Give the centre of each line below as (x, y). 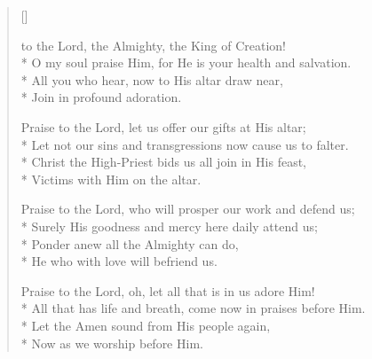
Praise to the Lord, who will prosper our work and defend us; (188, 209)
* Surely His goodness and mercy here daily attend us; (169, 226)
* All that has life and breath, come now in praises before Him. (193, 308)
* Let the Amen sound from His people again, (146, 325)
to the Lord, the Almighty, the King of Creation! (153, 45)
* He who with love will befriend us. (119, 261)
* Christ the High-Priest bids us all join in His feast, (163, 162)
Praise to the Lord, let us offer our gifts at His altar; (163, 126)
